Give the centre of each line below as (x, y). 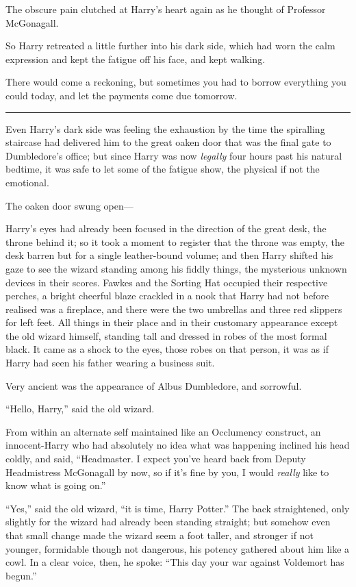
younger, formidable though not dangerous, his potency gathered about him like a (178, 548)
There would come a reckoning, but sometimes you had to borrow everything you (176, 82)
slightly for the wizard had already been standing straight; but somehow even (168, 522)
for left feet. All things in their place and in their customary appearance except (172, 322)
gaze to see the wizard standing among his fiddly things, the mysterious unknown (176, 268)
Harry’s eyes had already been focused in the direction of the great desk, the (166, 228)
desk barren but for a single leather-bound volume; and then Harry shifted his (169, 255)
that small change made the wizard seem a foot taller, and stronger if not (160, 535)
